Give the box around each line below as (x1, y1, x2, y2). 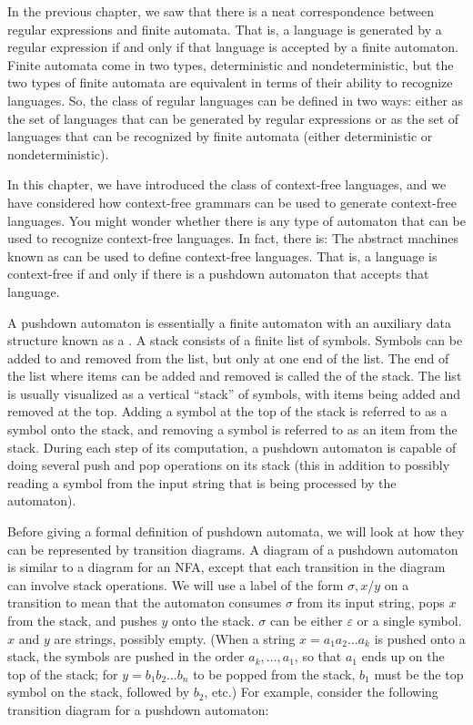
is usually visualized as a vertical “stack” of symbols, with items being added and (7, 383, 461, 403)
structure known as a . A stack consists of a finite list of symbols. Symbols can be (7, 331, 463, 350)
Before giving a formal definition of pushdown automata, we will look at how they (7, 522, 465, 541)
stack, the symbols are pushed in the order (7, 647, 245, 666)
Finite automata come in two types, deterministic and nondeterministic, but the (7, 55, 454, 74)
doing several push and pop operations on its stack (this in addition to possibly (7, 455, 450, 475)
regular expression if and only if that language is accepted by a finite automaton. (7, 37, 458, 56)
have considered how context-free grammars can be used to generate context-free (7, 192, 457, 211)
